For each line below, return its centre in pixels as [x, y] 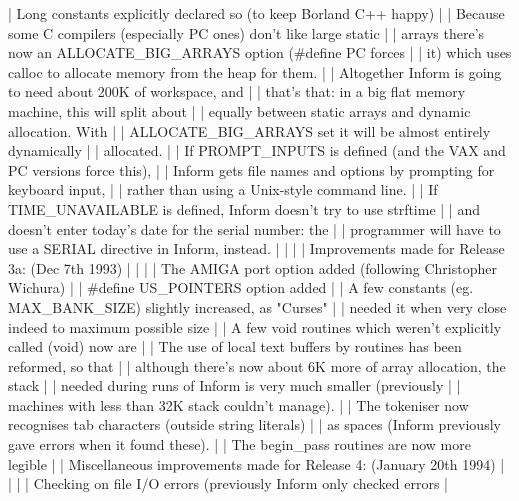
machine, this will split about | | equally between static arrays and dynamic [239, 110]
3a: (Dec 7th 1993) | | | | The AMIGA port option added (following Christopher [252, 267]
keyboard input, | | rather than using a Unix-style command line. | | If [223, 189]
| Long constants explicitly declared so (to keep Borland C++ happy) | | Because [256, 13]
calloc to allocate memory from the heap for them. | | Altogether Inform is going [255, 71]
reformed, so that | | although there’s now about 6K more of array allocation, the [257, 365]
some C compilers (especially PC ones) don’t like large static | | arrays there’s [246, 32]
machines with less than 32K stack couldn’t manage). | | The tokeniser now [238, 404]
